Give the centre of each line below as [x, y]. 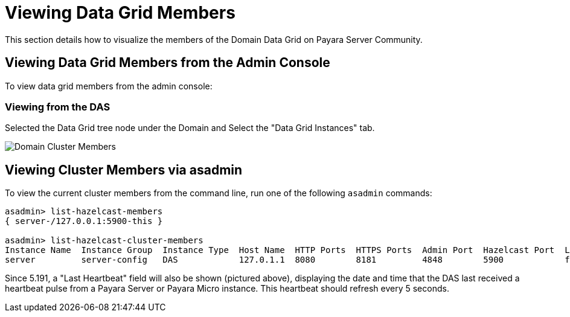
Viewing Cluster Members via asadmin [124, 170]
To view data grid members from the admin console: [109, 86]
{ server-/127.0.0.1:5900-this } [84, 221]
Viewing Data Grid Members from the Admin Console [168, 63]
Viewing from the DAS [58, 107]
